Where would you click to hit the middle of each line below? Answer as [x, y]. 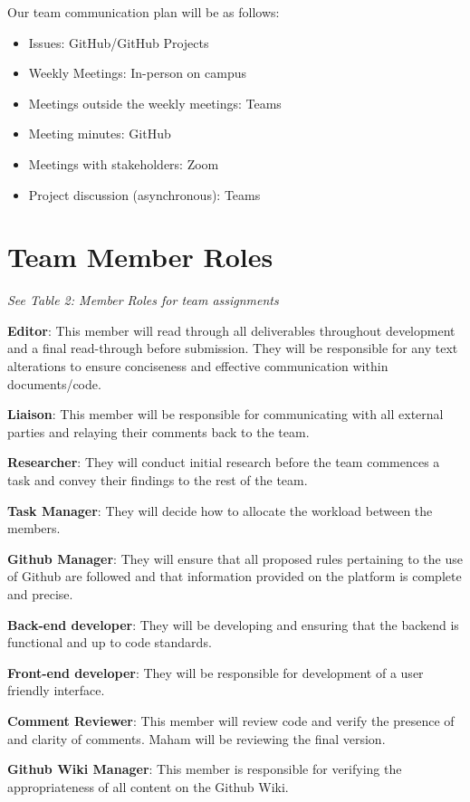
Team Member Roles [140, 257]
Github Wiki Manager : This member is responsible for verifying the [205, 769]
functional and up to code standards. [110, 642]
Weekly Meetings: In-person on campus [138, 73]
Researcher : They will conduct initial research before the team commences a [224, 462]
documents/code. [54, 383]
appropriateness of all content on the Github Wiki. [148, 786]
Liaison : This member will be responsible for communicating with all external [225, 414]
